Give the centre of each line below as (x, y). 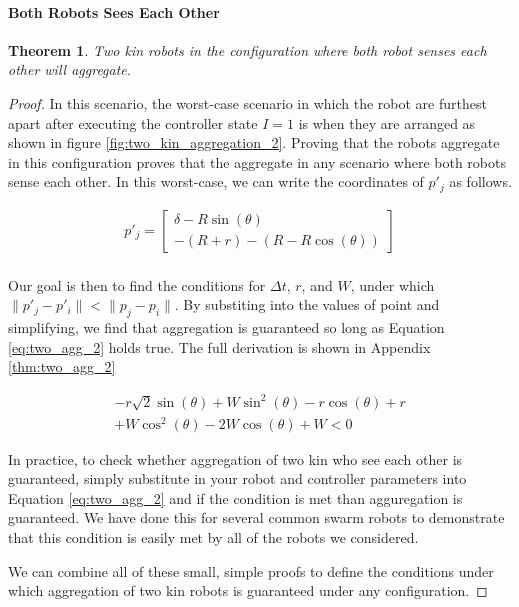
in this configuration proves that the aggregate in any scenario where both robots (257, 161)
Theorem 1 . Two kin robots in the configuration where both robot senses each (247, 49)
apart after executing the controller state (133, 122)
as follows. (480, 181)
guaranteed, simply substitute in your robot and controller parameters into (237, 478)
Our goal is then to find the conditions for (137, 284)
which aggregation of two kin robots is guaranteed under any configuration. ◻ (248, 590)
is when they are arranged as (387, 122)
